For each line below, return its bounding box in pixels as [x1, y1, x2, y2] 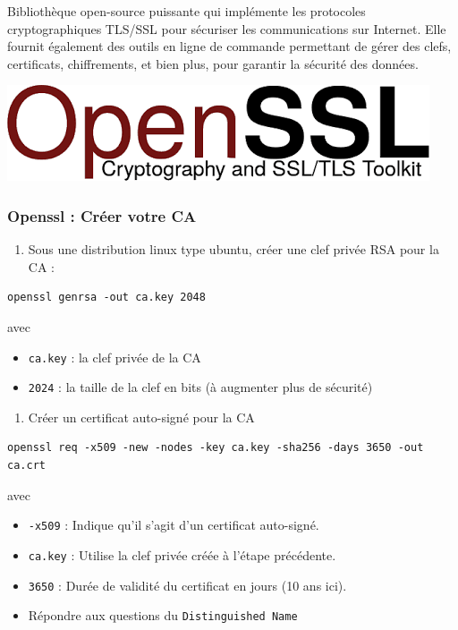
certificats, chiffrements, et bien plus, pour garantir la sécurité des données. [7, 54, 419, 72]
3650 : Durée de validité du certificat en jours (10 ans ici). [28, 575, 347, 594]
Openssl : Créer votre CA [7, 204, 197, 226]
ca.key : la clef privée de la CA [28, 347, 201, 366]
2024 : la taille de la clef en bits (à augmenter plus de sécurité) [28, 378, 373, 396]
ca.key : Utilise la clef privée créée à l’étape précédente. [28, 545, 336, 564]
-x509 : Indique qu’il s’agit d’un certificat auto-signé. [28, 515, 319, 534]
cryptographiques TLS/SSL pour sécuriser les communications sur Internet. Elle [7, 19, 446, 38]
